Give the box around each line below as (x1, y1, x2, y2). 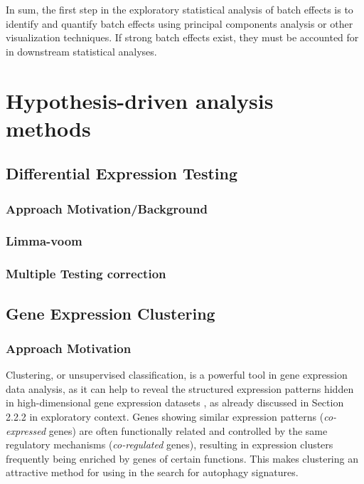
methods (6, 113, 91, 142)
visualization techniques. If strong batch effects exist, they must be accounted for (6, 30, 359, 45)
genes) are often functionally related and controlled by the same (48, 423, 328, 438)
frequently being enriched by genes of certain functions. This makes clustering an (6, 451, 358, 465)
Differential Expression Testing (6, 162, 238, 184)
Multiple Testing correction (6, 265, 166, 283)
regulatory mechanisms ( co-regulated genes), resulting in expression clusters (6, 437, 333, 452)
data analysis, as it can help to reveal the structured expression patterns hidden (6, 381, 354, 396)
